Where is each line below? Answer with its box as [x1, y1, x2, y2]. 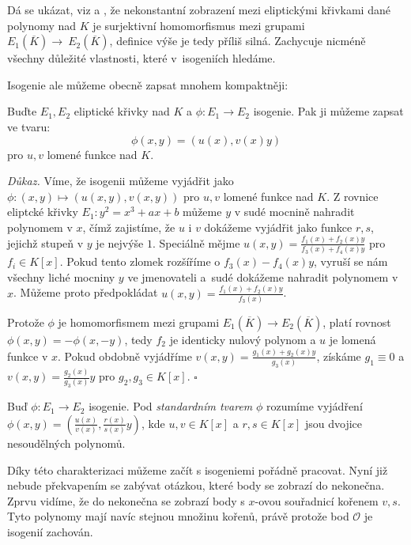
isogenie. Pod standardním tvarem [89, 398, 253, 414]
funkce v [7, 347, 48, 364]
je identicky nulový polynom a [169, 331, 316, 347]
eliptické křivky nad [74, 103, 170, 119]
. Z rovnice [326, 187, 379, 204]
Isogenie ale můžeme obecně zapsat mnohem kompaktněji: [7, 76, 288, 93]
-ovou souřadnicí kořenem [255, 492, 379, 509]
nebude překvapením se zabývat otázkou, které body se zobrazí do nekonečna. [7, 477, 385, 494]
